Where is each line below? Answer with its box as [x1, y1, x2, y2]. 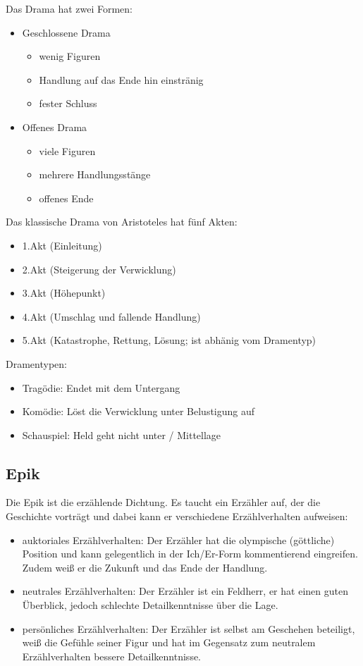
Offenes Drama [22, 119, 87, 134]
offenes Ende [39, 190, 94, 205]
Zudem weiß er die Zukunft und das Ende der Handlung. [22, 560, 268, 574]
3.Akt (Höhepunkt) [22, 285, 106, 300]
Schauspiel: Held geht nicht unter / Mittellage [22, 427, 221, 442]
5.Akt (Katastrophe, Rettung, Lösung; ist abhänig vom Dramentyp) [22, 333, 316, 347]
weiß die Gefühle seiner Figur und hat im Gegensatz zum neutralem [22, 635, 316, 650]
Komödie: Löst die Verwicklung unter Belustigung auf [22, 404, 255, 419]
